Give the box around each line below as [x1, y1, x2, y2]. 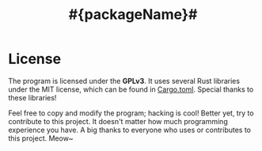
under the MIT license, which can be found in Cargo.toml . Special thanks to [8, 85, 254, 94]
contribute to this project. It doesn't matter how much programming [8, 116, 228, 126]
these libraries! [8, 92, 57, 102]
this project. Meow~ [8, 133, 74, 143]
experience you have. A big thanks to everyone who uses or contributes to [8, 125, 252, 134]
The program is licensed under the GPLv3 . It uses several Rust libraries [8, 76, 240, 85]
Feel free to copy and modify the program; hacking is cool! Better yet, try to [8, 108, 255, 118]
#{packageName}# [68, 6, 198, 24]
